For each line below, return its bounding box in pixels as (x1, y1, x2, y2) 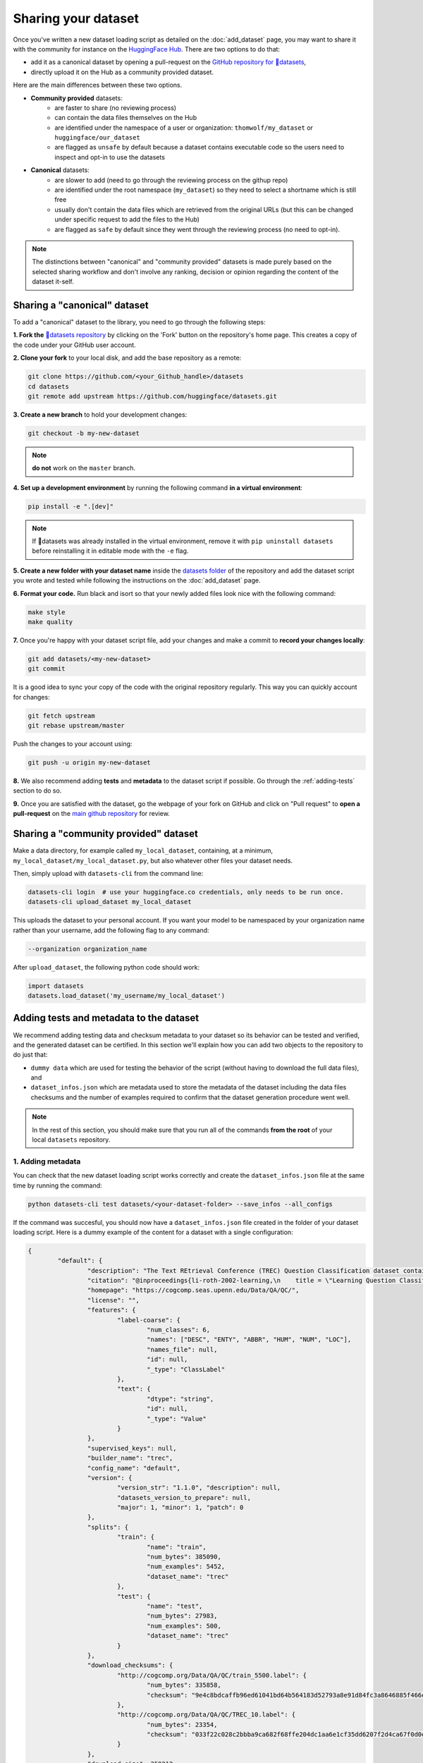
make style (27, 608, 66, 616)
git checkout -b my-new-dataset (27, 429, 140, 437)
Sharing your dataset (13, 11, 140, 26)
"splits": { (87, 1523, 129, 1531)
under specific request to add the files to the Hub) (54, 215, 200, 224)
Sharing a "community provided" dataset (13, 828, 199, 840)
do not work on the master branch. (32, 464, 136, 472)
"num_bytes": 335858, (147, 1681, 221, 1689)
